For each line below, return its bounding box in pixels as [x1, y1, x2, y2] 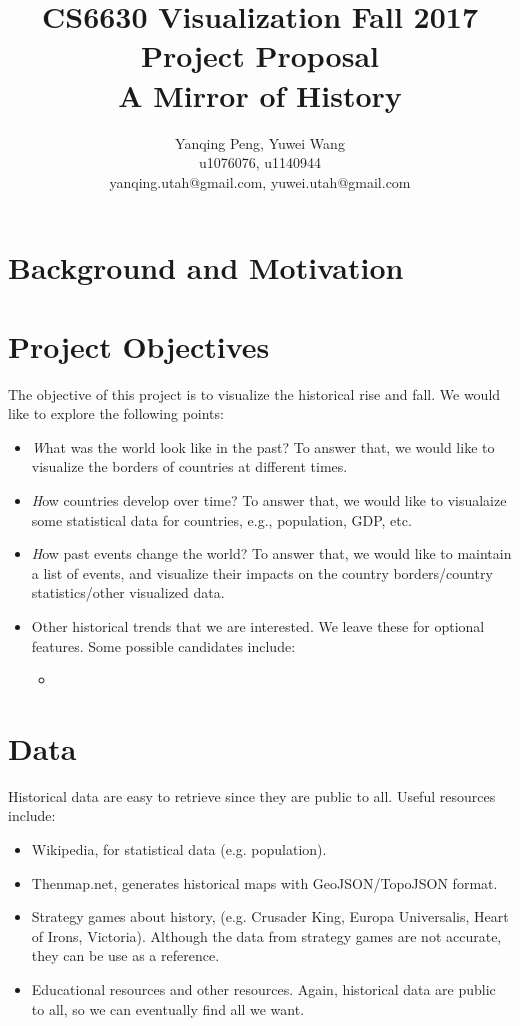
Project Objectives [8, 325, 270, 366]
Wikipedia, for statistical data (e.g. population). [31, 839, 327, 860]
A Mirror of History [118, 74, 402, 115]
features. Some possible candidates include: [31, 635, 296, 656]
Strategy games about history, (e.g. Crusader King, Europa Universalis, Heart [31, 906, 509, 927]
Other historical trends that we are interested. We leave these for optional [31, 615, 485, 636]
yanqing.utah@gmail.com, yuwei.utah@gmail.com [109, 171, 411, 192]
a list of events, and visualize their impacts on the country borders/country [31, 562, 493, 583]
